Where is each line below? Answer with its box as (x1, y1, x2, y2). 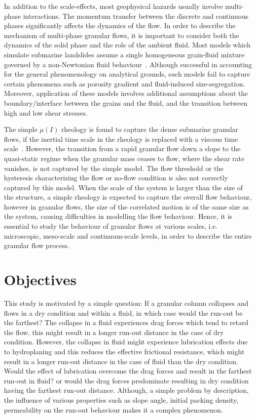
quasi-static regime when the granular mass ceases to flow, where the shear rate (4, 153, 245, 163)
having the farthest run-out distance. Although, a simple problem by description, (4, 385, 249, 395)
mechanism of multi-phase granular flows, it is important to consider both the (4, 30, 239, 40)
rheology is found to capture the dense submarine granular (61, 124, 238, 134)
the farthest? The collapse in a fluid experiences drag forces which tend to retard (4, 317, 249, 328)
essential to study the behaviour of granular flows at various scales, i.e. (4, 221, 218, 231)
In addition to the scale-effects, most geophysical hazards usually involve (4, 1, 223, 11)
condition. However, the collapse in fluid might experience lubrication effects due (4, 336, 248, 347)
